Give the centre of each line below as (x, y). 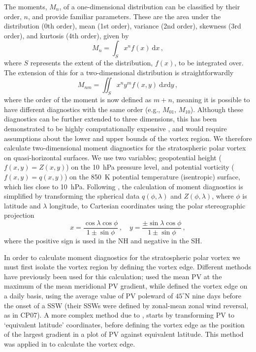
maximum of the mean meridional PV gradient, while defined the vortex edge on (126, 286)
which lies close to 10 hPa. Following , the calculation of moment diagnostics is (124, 186)
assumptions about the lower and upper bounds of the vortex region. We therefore (128, 138)
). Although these (217, 109)
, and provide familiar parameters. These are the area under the (124, 16)
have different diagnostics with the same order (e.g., (82, 109)
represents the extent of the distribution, (92, 63)
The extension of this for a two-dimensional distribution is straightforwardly (119, 72)
